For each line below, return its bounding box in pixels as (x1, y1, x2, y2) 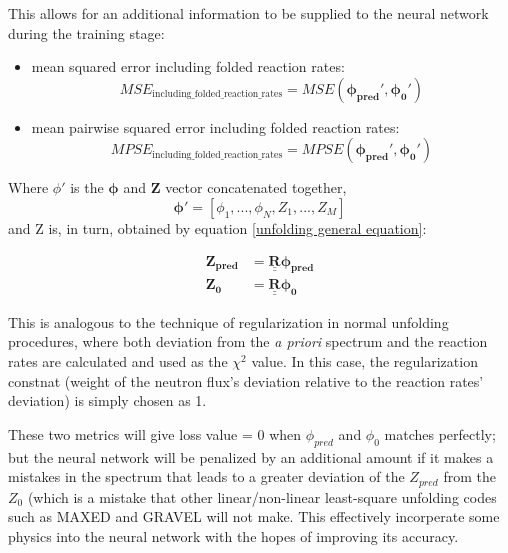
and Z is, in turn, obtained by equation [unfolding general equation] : (8, 217, 427, 238)
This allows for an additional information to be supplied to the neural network (8, 3, 489, 23)
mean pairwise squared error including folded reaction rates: (31, 116, 400, 137)
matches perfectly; (384, 423, 496, 444)
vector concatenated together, (165, 177, 347, 198)
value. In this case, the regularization (251, 351, 478, 372)
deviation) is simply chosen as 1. (8, 390, 207, 411)
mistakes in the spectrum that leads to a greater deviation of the (8, 466, 405, 487)
